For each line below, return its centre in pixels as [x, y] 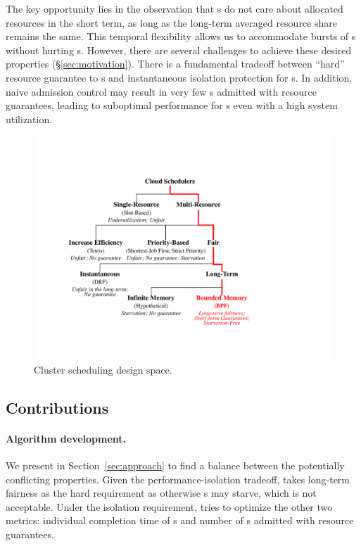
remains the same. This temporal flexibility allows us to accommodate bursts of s [181, 36]
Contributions [57, 407]
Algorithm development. [66, 438]
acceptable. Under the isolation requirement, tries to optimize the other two [169, 506]
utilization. [29, 119]
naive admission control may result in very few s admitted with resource [161, 91]
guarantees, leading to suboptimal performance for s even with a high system [172, 105]
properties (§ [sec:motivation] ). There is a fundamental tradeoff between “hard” [175, 64]
